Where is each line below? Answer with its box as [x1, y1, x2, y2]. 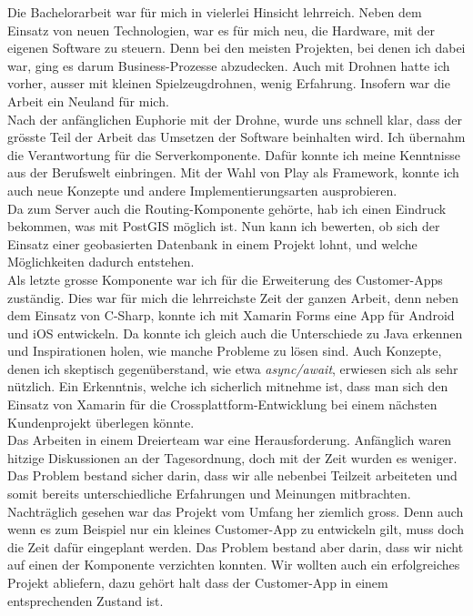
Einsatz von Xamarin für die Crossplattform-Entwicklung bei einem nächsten [7, 395, 438, 414]
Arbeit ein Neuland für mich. [7, 91, 169, 110]
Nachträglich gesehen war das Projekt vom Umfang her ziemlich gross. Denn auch [7, 501, 464, 520]
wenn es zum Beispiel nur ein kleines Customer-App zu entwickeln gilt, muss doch [7, 520, 464, 539]
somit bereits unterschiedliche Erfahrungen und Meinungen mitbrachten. [7, 484, 411, 503]
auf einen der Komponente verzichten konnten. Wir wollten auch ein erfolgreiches [7, 555, 460, 574]
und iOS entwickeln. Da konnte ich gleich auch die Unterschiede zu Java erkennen [7, 323, 463, 342]
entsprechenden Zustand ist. [7, 591, 164, 610]
